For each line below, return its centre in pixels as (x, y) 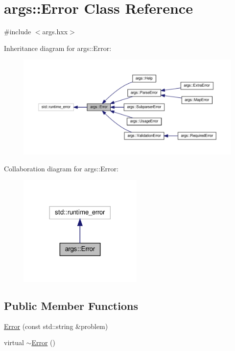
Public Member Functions (71, 305)
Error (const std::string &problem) (56, 326)
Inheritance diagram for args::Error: (58, 48)
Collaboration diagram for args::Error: (61, 168)
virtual (14, 342)
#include (18, 32)
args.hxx (55, 32)
